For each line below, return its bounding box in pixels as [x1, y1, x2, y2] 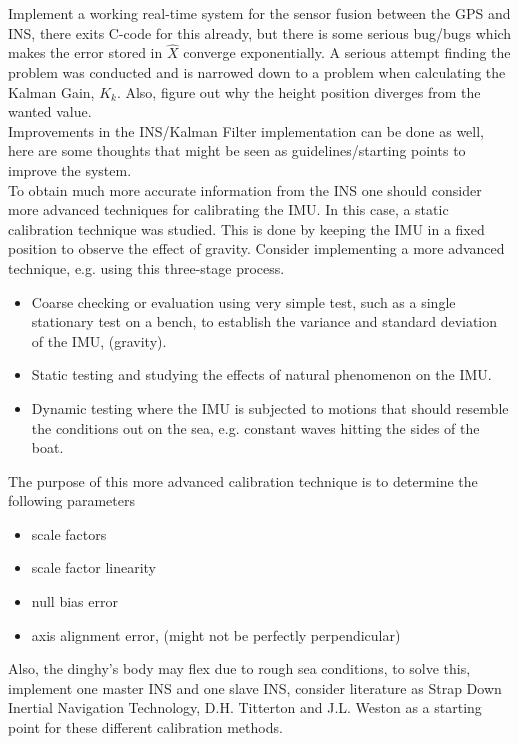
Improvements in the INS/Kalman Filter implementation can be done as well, [8, 120, 485, 141]
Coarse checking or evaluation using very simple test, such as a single [31, 291, 456, 312]
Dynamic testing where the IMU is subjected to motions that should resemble [31, 397, 509, 418]
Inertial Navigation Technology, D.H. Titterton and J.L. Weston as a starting [8, 697, 482, 718]
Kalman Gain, [8, 81, 95, 102]
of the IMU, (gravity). [31, 330, 167, 351]
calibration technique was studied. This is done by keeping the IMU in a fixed [8, 218, 485, 239]
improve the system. [8, 159, 132, 180]
